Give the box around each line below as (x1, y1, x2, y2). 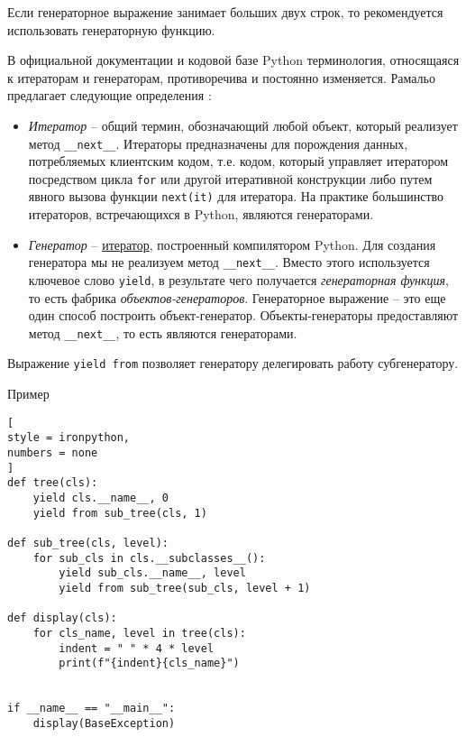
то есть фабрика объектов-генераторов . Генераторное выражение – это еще (28, 288, 446, 307)
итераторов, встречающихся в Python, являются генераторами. (28, 205, 374, 224)
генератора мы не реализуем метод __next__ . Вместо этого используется (28, 253, 430, 272)
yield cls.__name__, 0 (32, 492, 169, 504)
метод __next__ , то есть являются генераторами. (28, 323, 297, 342)
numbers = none (7, 447, 98, 460)
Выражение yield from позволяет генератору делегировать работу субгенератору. (7, 354, 459, 373)
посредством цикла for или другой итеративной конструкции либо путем (28, 169, 433, 188)
